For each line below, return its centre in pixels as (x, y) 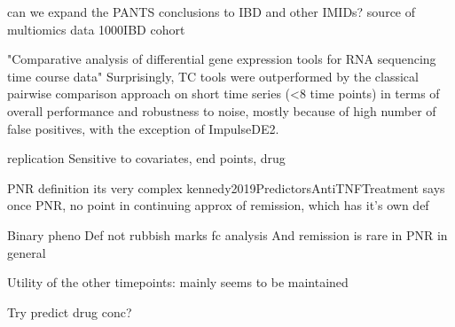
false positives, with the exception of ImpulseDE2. (143, 128)
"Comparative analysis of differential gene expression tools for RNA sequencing (222, 59)
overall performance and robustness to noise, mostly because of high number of (222, 110)
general (27, 252)
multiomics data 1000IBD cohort (96, 29)
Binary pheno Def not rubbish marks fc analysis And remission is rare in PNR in (227, 234)
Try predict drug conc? (70, 311)
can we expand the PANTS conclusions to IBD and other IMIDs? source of (212, 12)
